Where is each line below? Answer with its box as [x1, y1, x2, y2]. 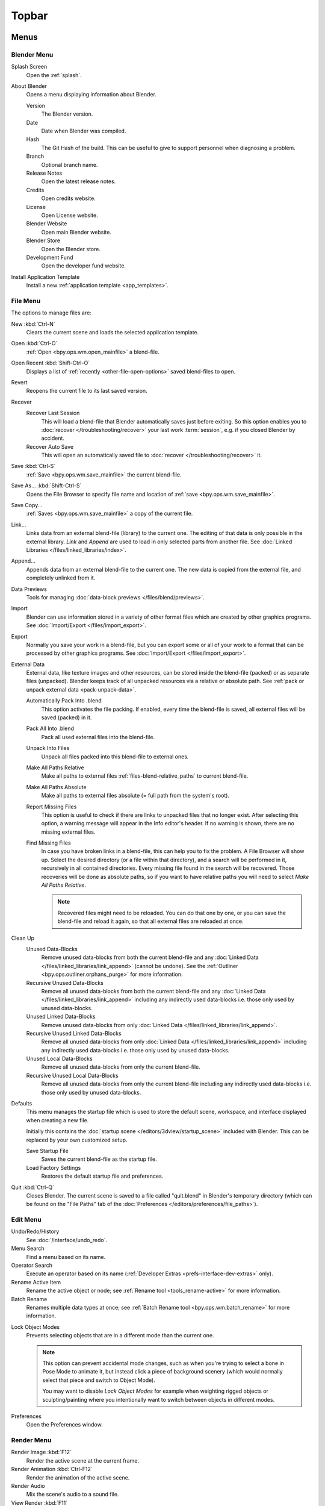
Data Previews [11, 585, 48, 593]
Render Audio [11, 1482, 45, 1489]
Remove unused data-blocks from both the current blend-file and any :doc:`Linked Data [41, 954, 259, 961]
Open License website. [41, 211, 99, 219]
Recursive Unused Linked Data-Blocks [26, 1030, 122, 1037]
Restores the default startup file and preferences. [41, 1172, 164, 1180]
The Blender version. [41, 110, 93, 117]
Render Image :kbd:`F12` [11, 1449, 72, 1456]
